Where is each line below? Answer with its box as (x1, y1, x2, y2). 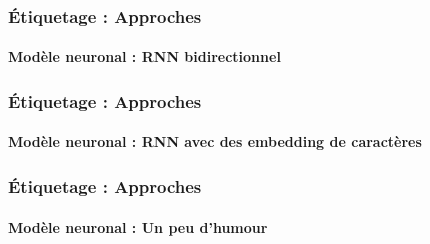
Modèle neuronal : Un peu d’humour (8, 216, 268, 237)
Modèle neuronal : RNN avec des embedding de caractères (8, 131, 422, 152)
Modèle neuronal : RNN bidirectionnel (8, 46, 281, 67)
